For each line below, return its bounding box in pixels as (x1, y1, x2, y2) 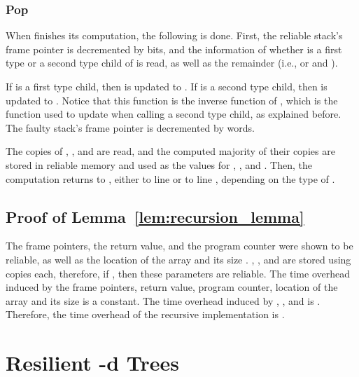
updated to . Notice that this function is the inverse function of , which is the (6, 92, 338, 107)
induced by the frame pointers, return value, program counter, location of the (6, 280, 338, 294)
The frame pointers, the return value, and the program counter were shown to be (6, 238, 353, 253)
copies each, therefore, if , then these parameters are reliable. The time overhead (6, 266, 350, 280)
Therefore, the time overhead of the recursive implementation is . (6, 307, 285, 322)
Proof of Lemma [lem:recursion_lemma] (6, 205, 304, 227)
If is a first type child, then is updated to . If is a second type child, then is (6, 79, 328, 93)
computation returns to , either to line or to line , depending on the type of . (6, 171, 335, 186)
